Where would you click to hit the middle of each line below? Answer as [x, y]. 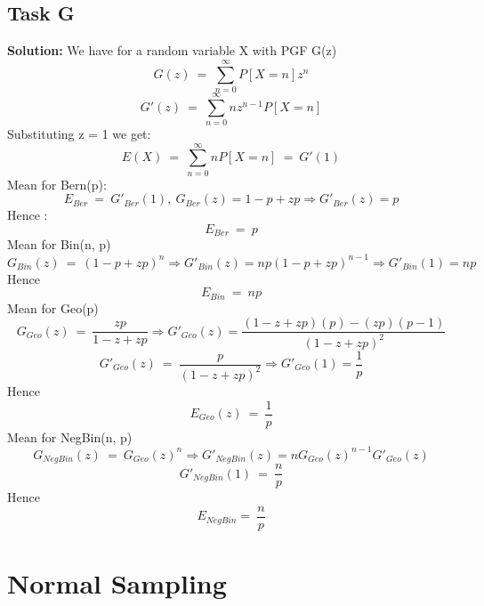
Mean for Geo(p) [53, 307]
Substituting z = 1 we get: [79, 134]
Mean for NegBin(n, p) [70, 436]
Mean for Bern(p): [57, 184]
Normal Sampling [117, 583]
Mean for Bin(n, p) [59, 244]
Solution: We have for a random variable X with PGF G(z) [172, 50]
